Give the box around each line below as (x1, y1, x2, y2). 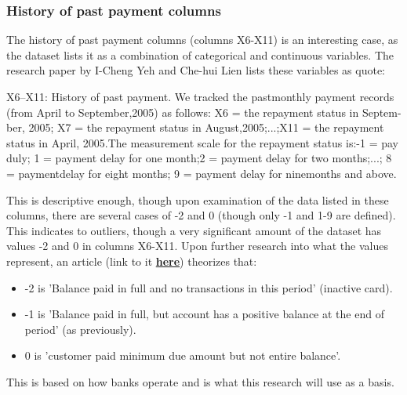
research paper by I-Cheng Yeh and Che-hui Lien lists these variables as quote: (6, 62, 386, 78)
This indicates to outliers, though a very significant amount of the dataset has (6, 222, 382, 238)
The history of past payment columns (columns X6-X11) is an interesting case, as (6, 31, 398, 48)
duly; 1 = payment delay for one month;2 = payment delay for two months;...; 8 (6, 150, 392, 166)
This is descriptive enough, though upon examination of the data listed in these (6, 191, 389, 208)
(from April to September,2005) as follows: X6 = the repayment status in (6, 103, 359, 120)
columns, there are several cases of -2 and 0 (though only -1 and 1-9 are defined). (6, 207, 396, 223)
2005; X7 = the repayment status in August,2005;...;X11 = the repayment (28, 119, 384, 136)
